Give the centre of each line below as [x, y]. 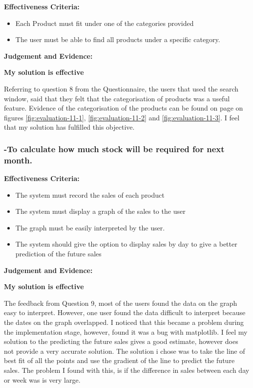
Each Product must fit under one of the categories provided [105, 23]
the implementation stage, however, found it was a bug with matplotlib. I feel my [126, 331]
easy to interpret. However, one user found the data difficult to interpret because [125, 312]
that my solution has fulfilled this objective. [69, 127]
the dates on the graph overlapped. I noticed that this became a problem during [124, 322]
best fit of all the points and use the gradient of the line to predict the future [119, 360]
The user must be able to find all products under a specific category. [118, 39]
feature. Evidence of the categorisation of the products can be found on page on [124, 108]
